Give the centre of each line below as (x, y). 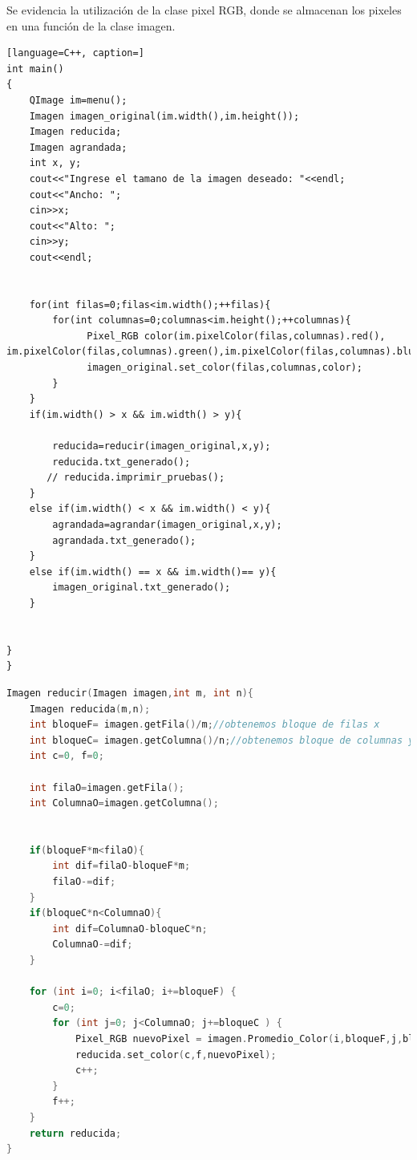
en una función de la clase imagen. (91, 25)
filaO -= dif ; (84, 882)
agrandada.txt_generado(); (124, 540)
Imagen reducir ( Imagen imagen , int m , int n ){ (130, 693)
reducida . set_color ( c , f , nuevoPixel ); (176, 1055)
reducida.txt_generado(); (121, 462)
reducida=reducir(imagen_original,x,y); (162, 446)
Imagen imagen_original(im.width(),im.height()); (164, 116)
